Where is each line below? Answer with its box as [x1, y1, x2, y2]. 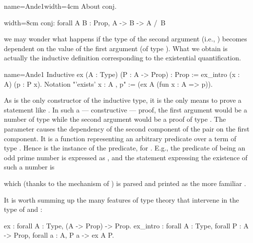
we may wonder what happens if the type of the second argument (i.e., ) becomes [4, 34, 247, 44]
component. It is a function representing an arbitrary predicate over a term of [4, 133, 236, 143]
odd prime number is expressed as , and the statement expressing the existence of [4, 152, 248, 162]
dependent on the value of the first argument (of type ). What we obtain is [4, 43, 228, 53]
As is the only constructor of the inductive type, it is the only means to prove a [4, 95, 242, 105]
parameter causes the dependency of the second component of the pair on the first [4, 123, 250, 133]
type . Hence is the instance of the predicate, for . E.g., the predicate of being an [4, 143, 246, 153]
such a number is [4, 162, 55, 172]
